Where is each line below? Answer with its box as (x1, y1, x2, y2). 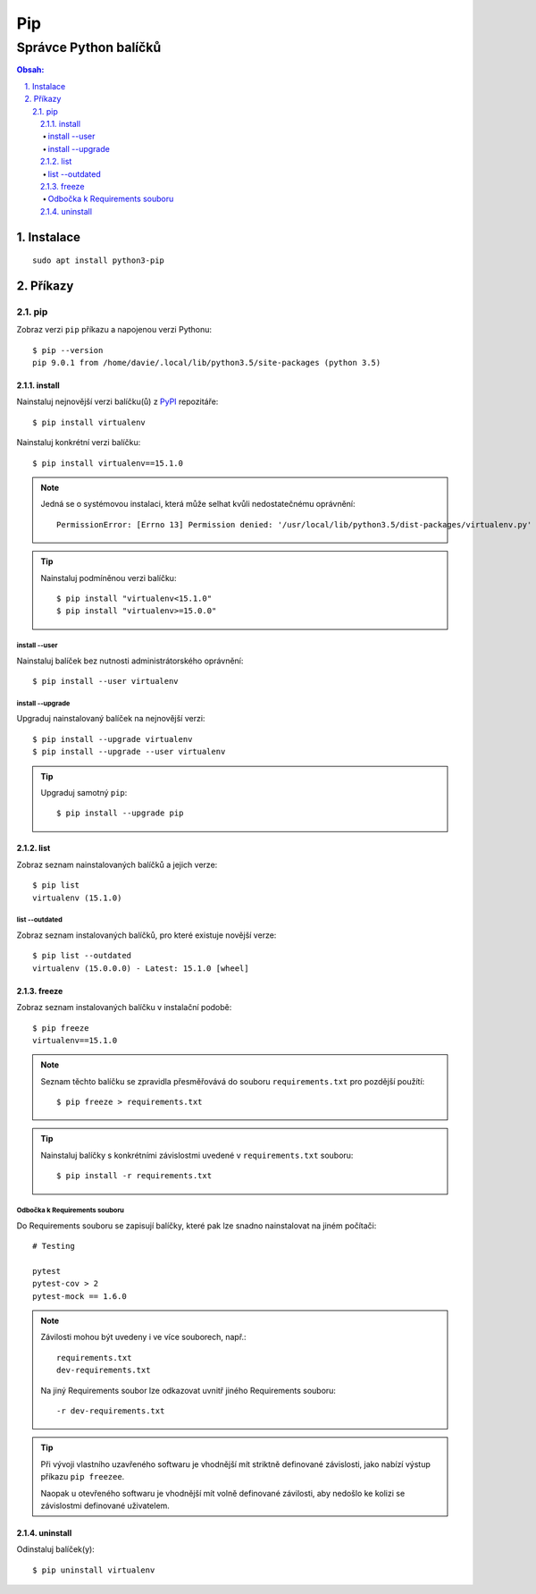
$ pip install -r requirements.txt (56, 1171, 213, 1181)
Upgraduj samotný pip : (40, 788, 128, 798)
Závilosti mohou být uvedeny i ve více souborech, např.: (40, 1332, 247, 1343)
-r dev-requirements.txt (56, 1405, 165, 1416)
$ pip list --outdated (32, 950, 132, 961)
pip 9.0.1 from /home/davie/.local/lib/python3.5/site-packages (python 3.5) (32, 358, 381, 368)
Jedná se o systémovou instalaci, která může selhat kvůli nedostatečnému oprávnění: (40, 499, 356, 510)
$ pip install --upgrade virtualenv (32, 734, 193, 744)
